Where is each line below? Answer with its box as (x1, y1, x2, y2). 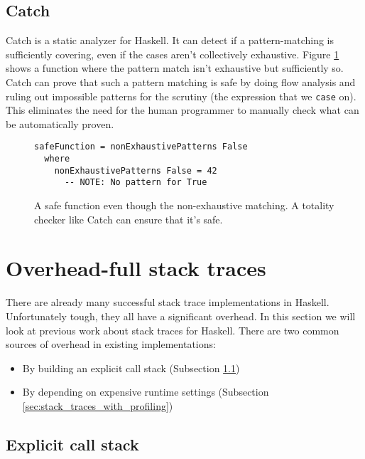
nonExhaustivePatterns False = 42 (54, 165, 217, 176)
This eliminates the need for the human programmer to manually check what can (6, 102, 359, 117)
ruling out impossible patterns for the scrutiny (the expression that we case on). (6, 88, 356, 103)
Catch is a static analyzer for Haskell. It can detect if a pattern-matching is (6, 33, 334, 48)
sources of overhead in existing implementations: (6, 337, 216, 352)
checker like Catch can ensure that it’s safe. (34, 211, 223, 226)
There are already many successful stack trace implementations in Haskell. (6, 295, 329, 310)
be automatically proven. (6, 116, 114, 131)
